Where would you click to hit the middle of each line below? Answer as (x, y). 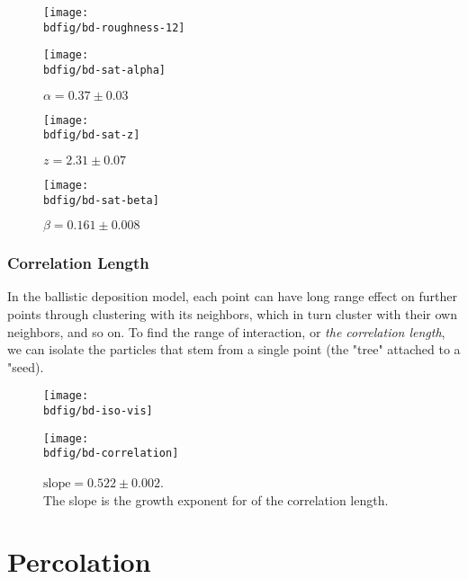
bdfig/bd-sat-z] (92, 135)
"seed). (26, 366)
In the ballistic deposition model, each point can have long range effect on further (232, 296)
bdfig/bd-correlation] (111, 454)
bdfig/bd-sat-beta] (101, 200)
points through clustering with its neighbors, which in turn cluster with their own (233, 314)
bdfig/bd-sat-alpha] (105, 70)
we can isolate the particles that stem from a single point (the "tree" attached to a (234, 349)
